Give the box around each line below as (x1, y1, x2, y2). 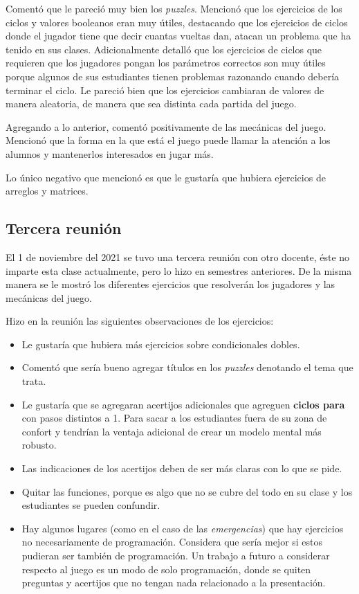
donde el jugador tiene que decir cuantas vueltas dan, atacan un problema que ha (6, 28, 351, 43)
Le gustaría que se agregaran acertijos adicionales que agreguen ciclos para (21, 397, 345, 411)
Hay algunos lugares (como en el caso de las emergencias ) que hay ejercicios (21, 521, 344, 535)
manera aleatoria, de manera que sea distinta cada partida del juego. (6, 96, 297, 111)
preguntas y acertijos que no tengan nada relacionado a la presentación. (21, 575, 326, 590)
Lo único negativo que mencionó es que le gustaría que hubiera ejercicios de (6, 170, 326, 184)
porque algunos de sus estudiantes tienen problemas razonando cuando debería (6, 69, 340, 83)
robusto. (21, 438, 57, 452)
